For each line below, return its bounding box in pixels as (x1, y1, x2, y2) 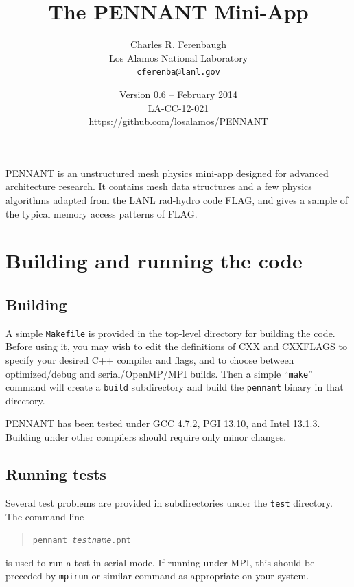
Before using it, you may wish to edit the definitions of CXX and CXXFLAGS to (5, 339, 347, 354)
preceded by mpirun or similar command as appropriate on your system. (5, 568, 309, 583)
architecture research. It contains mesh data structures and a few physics (5, 179, 312, 194)
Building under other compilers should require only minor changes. (5, 430, 287, 444)
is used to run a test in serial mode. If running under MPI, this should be (5, 555, 315, 569)
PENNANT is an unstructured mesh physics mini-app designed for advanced (5, 165, 329, 180)
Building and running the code (5, 246, 303, 275)
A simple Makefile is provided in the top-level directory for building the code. (5, 325, 335, 340)
